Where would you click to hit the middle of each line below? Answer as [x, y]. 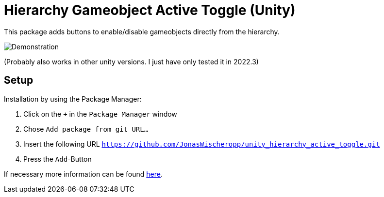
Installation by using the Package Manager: [73, 99]
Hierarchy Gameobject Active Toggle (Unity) [150, 10]
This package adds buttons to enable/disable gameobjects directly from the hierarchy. [142, 31]
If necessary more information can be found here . [83, 174]
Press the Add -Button [58, 159]
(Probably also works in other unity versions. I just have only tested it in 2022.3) [131, 61]
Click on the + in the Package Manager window [100, 114]
